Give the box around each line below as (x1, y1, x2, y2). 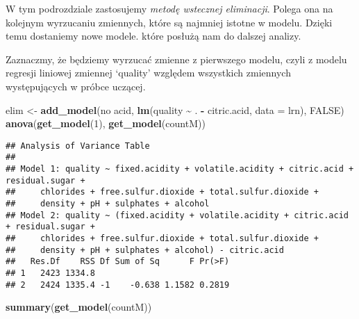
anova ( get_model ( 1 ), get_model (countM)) (6, 116, 206, 131)
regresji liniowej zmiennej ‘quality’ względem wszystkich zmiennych (6, 65, 291, 80)
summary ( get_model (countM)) (6, 300, 152, 314)
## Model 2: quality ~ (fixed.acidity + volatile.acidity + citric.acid (6, 210, 349, 220)
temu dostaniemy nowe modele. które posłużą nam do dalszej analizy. (6, 28, 301, 43)
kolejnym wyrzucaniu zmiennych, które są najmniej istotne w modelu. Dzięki (6, 15, 333, 29)
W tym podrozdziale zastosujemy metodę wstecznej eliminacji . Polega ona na (6, 1, 333, 15)
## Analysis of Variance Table (6, 140, 150, 151)
